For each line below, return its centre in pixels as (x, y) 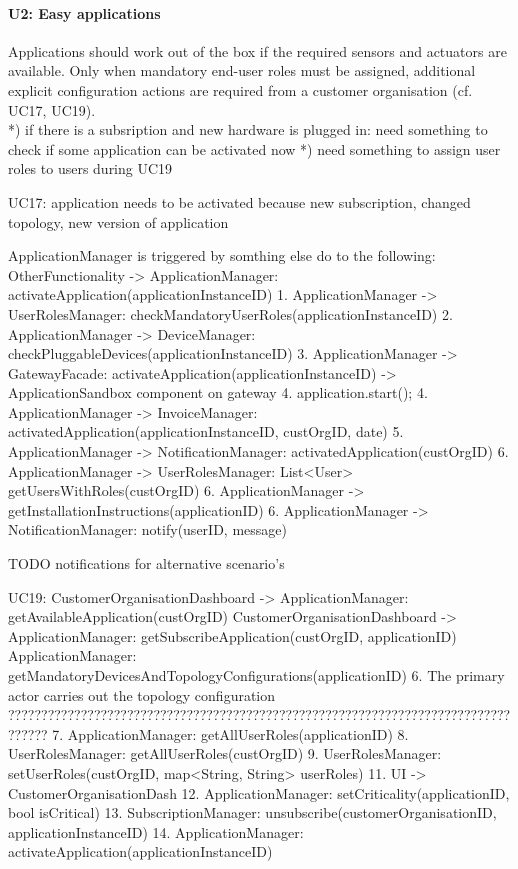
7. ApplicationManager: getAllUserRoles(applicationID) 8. (230, 733)
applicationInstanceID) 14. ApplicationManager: (156, 831)
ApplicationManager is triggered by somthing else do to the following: (222, 255)
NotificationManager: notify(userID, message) (147, 529)
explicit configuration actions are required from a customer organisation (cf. (240, 89)
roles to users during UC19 (90, 168)
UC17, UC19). (52, 109)
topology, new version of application (118, 221)
